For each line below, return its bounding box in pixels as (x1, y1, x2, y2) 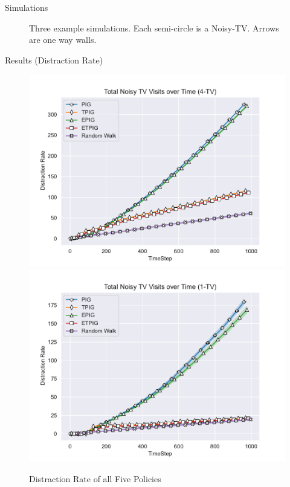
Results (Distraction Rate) (5, 53, 103, 66)
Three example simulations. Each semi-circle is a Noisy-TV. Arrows (29, 21, 279, 34)
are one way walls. (29, 33, 97, 46)
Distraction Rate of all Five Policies (29, 472, 161, 485)
